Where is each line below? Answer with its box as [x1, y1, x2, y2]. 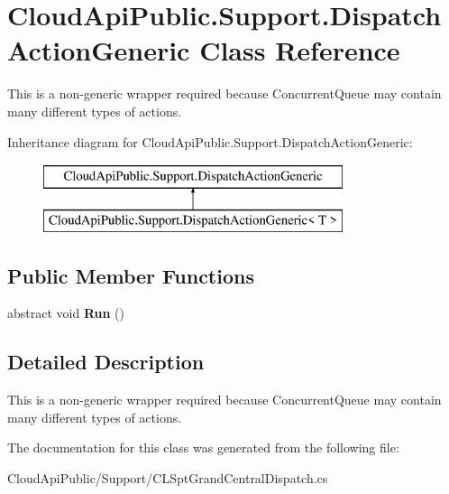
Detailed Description [7, 348, 205, 376]
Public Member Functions [7, 261, 254, 289]
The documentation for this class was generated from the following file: [7, 438, 399, 457]
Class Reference [199, 32, 400, 69]
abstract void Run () [7, 303, 124, 322]
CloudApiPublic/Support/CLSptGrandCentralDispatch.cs [7, 469, 328, 488]
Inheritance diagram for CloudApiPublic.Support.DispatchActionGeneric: [7, 132, 413, 151]
